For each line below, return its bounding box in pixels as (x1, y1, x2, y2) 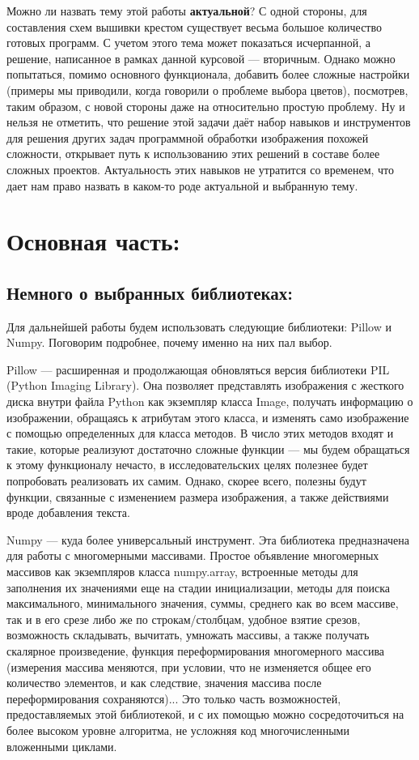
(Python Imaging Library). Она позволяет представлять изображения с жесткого (6, 377, 404, 394)
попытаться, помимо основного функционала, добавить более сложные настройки (6, 66, 410, 83)
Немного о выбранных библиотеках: (6, 280, 294, 305)
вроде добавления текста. (6, 504, 130, 521)
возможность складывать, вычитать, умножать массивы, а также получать (6, 626, 370, 643)
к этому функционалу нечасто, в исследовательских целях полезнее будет (6, 456, 368, 473)
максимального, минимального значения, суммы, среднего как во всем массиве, (6, 595, 399, 612)
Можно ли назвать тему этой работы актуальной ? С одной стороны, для (6, 2, 367, 19)
